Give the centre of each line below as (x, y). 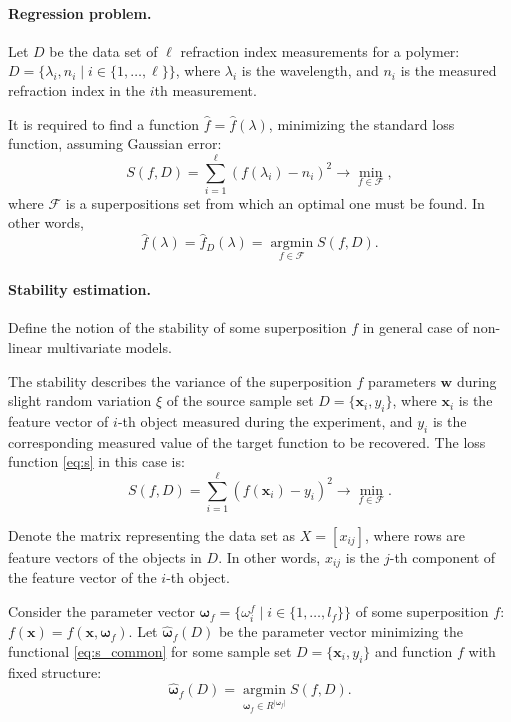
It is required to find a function (104, 123)
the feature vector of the (82, 577)
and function (413, 650)
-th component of (442, 557)
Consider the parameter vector (101, 611)
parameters (402, 380)
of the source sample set (240, 400)
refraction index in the (76, 89)
